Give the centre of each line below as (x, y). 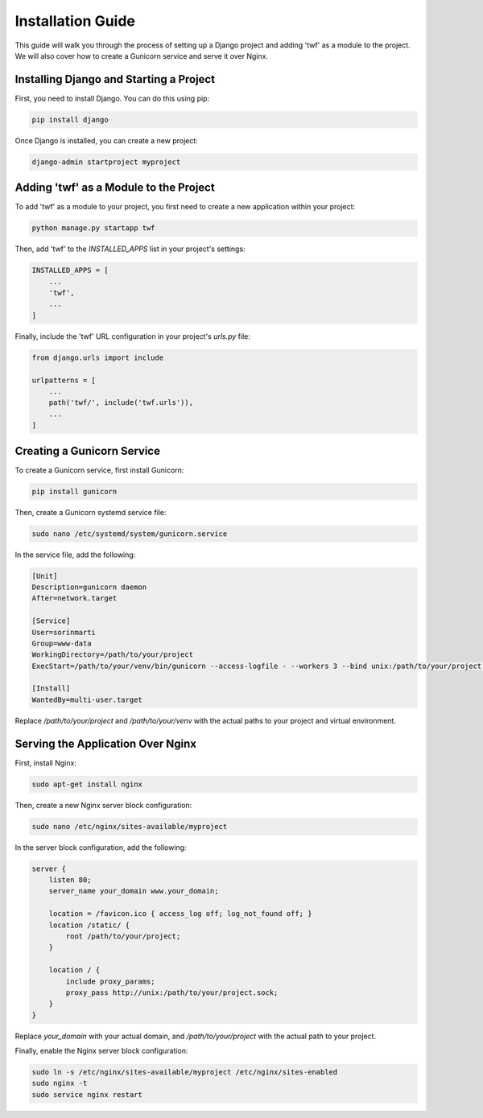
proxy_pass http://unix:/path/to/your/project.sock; (172, 992)
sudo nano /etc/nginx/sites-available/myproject (130, 826)
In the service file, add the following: (75, 555)
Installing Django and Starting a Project (115, 79)
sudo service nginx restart (87, 1094)
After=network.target (74, 598)
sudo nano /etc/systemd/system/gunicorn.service (130, 534)
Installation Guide (75, 21)
